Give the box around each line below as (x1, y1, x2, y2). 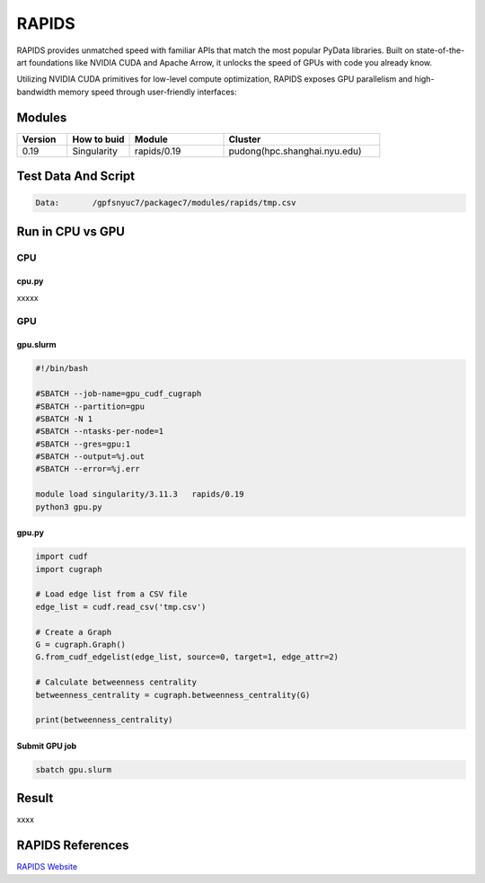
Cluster (228, 133, 261, 146)
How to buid (72, 133, 125, 146)
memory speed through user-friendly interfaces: (57, 86, 237, 97)
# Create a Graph (35, 627, 112, 637)
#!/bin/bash (35, 364, 89, 374)
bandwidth (16, 86, 57, 97)
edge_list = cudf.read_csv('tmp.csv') (35, 602, 207, 612)
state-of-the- (416, 45, 465, 56)
